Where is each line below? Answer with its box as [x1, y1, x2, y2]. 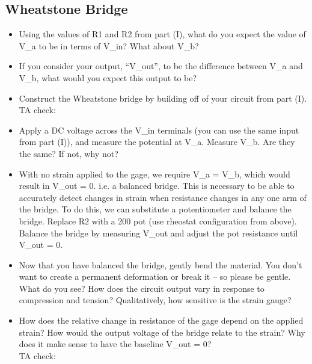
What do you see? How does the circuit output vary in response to [19, 282, 265, 294]
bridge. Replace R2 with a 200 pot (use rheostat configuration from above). [19, 214, 297, 227]
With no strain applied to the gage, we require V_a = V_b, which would [19, 167, 290, 180]
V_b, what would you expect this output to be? [19, 71, 197, 84]
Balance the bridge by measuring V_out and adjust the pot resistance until [19, 226, 298, 239]
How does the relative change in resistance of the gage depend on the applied [19, 314, 304, 327]
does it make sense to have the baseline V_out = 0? [19, 338, 212, 350]
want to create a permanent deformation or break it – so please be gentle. [19, 270, 291, 283]
